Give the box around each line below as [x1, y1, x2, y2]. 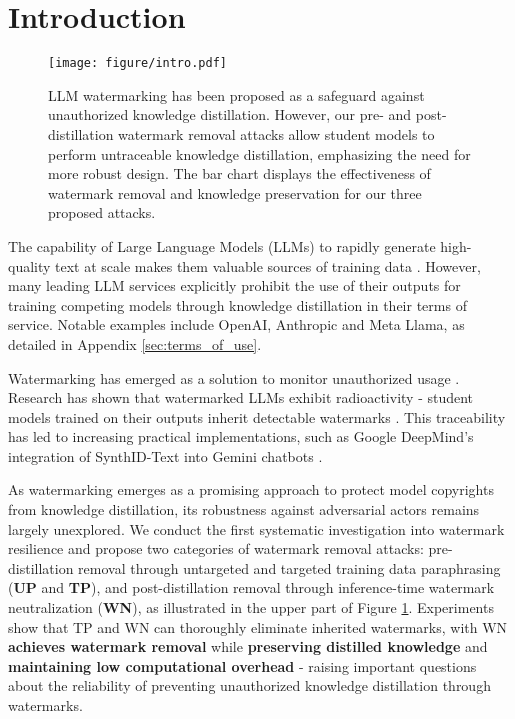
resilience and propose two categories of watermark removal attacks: [8, 538, 424, 559]
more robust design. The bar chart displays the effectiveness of [48, 163, 431, 184]
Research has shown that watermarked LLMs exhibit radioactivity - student [8, 387, 474, 408]
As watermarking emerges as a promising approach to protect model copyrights [8, 479, 494, 500]
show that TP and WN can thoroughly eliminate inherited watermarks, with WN [8, 616, 508, 637]
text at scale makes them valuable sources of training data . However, [55, 255, 481, 276]
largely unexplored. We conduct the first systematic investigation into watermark [8, 518, 505, 539]
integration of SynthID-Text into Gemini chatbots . [8, 445, 323, 466]
